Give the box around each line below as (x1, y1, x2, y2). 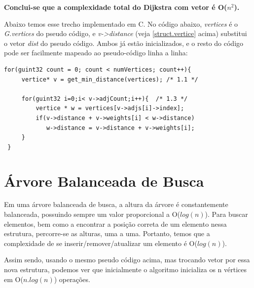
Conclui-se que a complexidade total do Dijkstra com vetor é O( (4, 2, 227, 12)
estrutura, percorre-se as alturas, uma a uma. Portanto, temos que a (4, 228, 210, 239)
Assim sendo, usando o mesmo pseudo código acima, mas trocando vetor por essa (4, 254, 250, 265)
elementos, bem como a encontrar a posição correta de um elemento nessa (4, 218, 227, 229)
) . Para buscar (205, 209, 248, 219)
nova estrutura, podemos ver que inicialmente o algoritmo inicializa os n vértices (4, 264, 247, 274)
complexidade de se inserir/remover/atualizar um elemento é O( (4, 238, 197, 248)
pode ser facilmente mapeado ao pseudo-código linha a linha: (4, 47, 188, 58)
